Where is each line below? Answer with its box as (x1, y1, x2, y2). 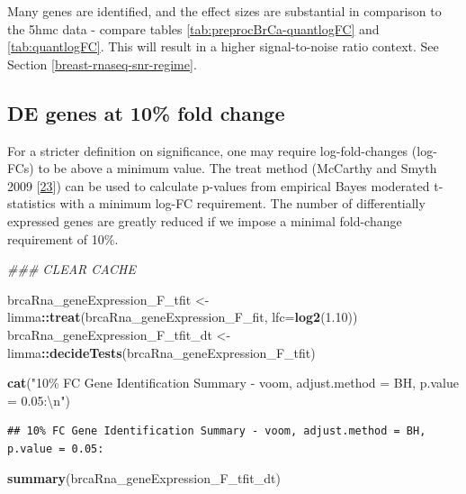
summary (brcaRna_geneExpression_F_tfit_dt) (7, 469, 281, 488)
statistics (7, 194, 56, 213)
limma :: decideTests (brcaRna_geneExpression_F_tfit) (7, 343, 316, 361)
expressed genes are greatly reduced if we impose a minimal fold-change (7, 211, 402, 230)
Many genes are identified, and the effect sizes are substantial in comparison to (7, 2, 442, 20)
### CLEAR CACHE (7, 260, 136, 279)
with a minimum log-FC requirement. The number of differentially (59, 194, 426, 213)
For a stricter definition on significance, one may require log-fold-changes (7, 141, 408, 160)
